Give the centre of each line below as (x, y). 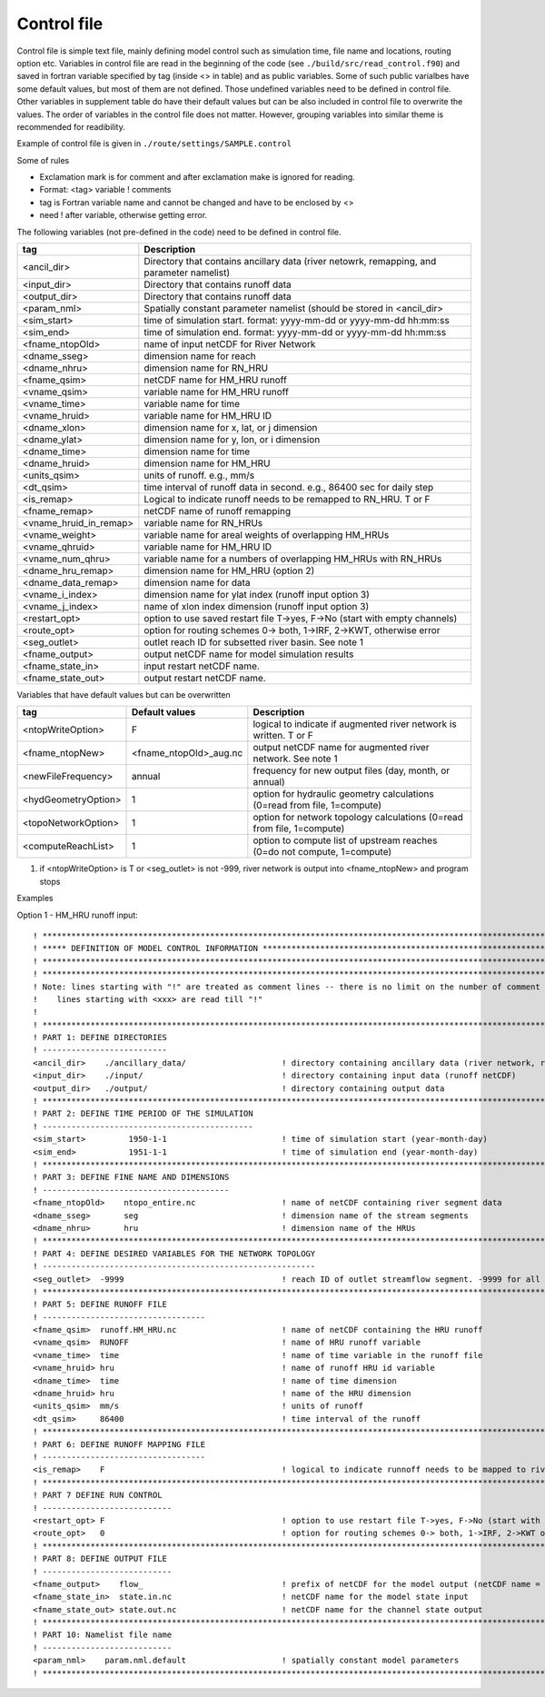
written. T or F (283, 736)
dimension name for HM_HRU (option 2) (229, 571)
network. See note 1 (295, 759)
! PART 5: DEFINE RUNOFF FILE (100, 1305)
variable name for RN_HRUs (203, 523)
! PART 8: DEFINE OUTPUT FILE (100, 1559)
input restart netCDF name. (202, 666)
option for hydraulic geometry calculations (344, 794)
